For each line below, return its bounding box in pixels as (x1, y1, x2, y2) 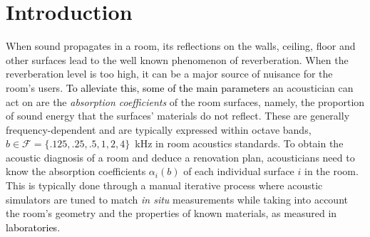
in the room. (304, 164, 359, 179)
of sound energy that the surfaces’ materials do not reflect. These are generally (6, 108, 350, 123)
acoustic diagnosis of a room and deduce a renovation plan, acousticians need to (6, 149, 355, 164)
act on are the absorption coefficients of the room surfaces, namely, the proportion (6, 94, 365, 109)
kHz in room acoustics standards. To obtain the (135, 136, 344, 151)
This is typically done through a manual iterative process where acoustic (6, 178, 323, 193)
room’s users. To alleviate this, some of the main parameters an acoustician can (6, 80, 354, 95)
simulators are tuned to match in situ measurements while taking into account (6, 191, 348, 206)
